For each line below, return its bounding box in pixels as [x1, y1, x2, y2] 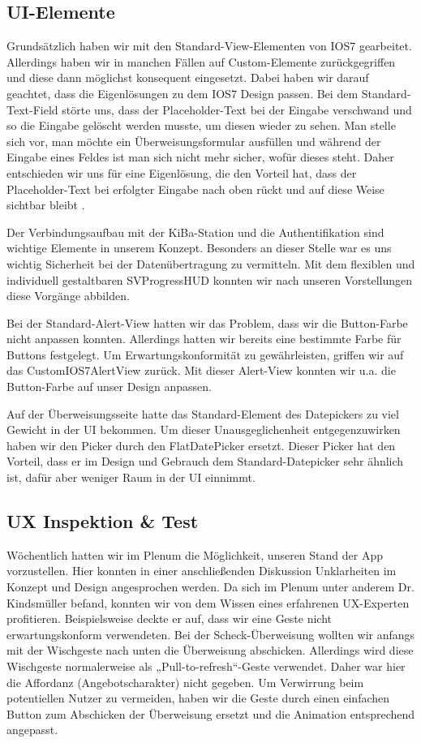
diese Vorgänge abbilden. [6, 287, 130, 304]
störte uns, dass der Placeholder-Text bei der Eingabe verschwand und [62, 101, 412, 118]
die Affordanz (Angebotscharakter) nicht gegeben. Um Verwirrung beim [6, 673, 364, 690]
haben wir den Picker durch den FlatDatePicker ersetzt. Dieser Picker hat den [6, 436, 396, 453]
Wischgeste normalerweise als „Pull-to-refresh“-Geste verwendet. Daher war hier [6, 658, 406, 674]
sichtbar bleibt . [6, 196, 85, 213]
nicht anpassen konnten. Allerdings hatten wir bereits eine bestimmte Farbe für [6, 330, 402, 347]
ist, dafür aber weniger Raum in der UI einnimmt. [6, 469, 256, 486]
